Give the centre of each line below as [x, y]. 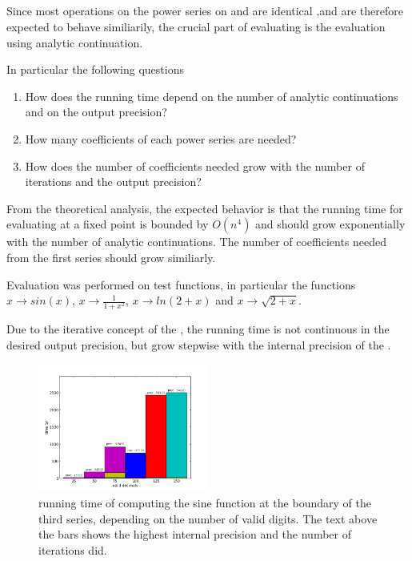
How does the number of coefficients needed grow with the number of [195, 165]
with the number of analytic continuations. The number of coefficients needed [197, 242]
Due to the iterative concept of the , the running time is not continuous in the [198, 329]
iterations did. [73, 549]
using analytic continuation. [75, 42]
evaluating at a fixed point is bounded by [108, 224]
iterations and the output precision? [113, 182]
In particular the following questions [95, 69]
